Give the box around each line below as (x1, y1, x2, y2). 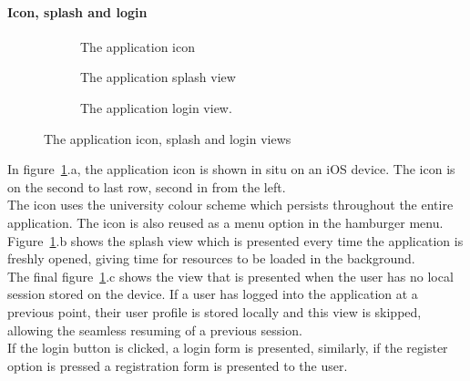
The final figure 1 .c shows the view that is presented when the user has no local (7, 266, 454, 285)
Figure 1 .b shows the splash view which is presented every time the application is (7, 231, 464, 250)
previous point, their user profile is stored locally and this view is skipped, (7, 302, 422, 321)
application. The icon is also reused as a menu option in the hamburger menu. (7, 212, 444, 232)
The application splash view (80, 67, 236, 87)
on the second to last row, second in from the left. (7, 177, 286, 196)
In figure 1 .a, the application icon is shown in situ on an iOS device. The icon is (7, 160, 455, 179)
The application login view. (80, 98, 232, 117)
